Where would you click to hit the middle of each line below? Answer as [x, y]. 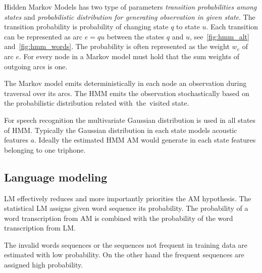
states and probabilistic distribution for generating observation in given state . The [130, 16]
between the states [136, 36]
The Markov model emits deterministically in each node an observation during [125, 83]
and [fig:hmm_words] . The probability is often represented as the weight [117, 46]
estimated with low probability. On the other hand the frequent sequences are [124, 255]
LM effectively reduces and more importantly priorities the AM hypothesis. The [128, 198]
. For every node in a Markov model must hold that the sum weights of [129, 56]
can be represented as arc [43, 36]
